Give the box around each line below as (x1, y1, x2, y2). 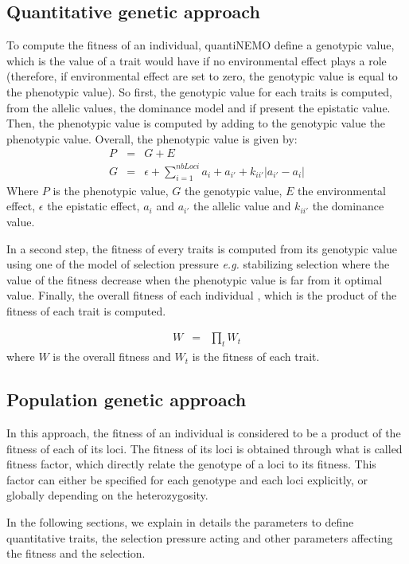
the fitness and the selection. (6, 545, 146, 562)
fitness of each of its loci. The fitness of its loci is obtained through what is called (6, 440, 403, 456)
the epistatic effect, (47, 198, 140, 214)
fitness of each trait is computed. (6, 302, 166, 319)
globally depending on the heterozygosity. (6, 487, 208, 503)
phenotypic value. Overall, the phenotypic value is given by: (6, 130, 298, 147)
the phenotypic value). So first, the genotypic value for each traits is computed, (6, 83, 392, 100)
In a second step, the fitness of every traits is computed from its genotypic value (6, 240, 397, 257)
